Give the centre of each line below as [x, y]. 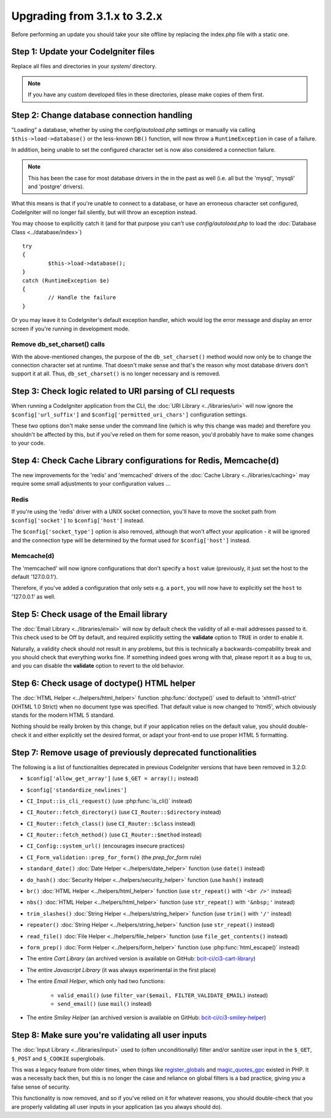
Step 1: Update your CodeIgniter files [83, 52]
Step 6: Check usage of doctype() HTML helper [103, 683]
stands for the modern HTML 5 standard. [63, 715]
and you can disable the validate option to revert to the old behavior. [98, 666]
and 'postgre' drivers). [56, 186]
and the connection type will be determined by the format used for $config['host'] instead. [131, 540]
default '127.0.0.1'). [35, 577]
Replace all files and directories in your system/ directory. [84, 66]
